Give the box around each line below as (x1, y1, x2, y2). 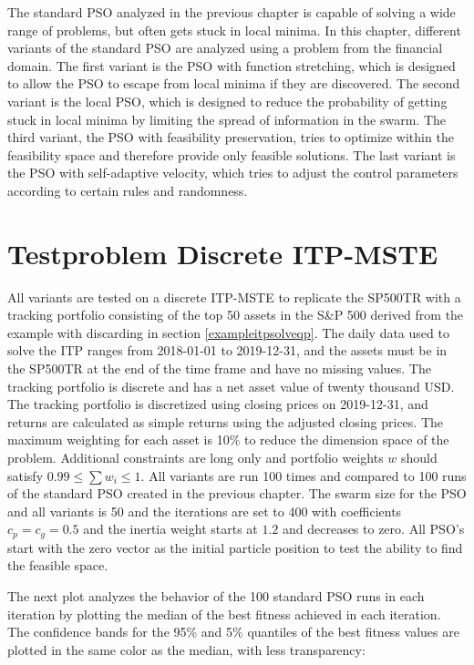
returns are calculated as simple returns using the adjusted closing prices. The (7, 412, 444, 431)
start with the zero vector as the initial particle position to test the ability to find (7, 537, 463, 557)
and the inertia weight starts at (83, 519, 258, 538)
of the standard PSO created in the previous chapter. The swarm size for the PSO (7, 484, 467, 503)
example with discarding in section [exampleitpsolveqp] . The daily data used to (7, 322, 449, 342)
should (401, 448, 438, 466)
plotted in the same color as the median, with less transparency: (7, 639, 366, 659)
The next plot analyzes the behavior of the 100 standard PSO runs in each (7, 587, 425, 606)
